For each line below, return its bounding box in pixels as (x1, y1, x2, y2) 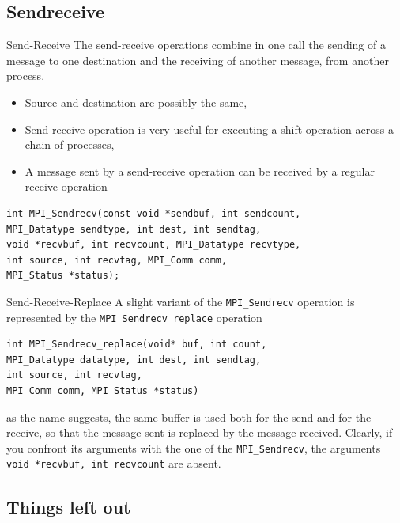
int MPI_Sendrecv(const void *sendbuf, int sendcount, (6, 207, 301, 219)
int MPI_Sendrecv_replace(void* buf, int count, (6, 339, 267, 351)
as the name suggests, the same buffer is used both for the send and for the (6, 408, 372, 425)
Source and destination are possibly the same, (25, 93, 247, 110)
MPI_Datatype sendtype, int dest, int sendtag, (6, 223, 262, 235)
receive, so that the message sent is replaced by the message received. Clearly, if (6, 424, 393, 441)
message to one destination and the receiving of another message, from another (6, 51, 389, 68)
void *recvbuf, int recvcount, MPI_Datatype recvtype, (6, 239, 301, 251)
